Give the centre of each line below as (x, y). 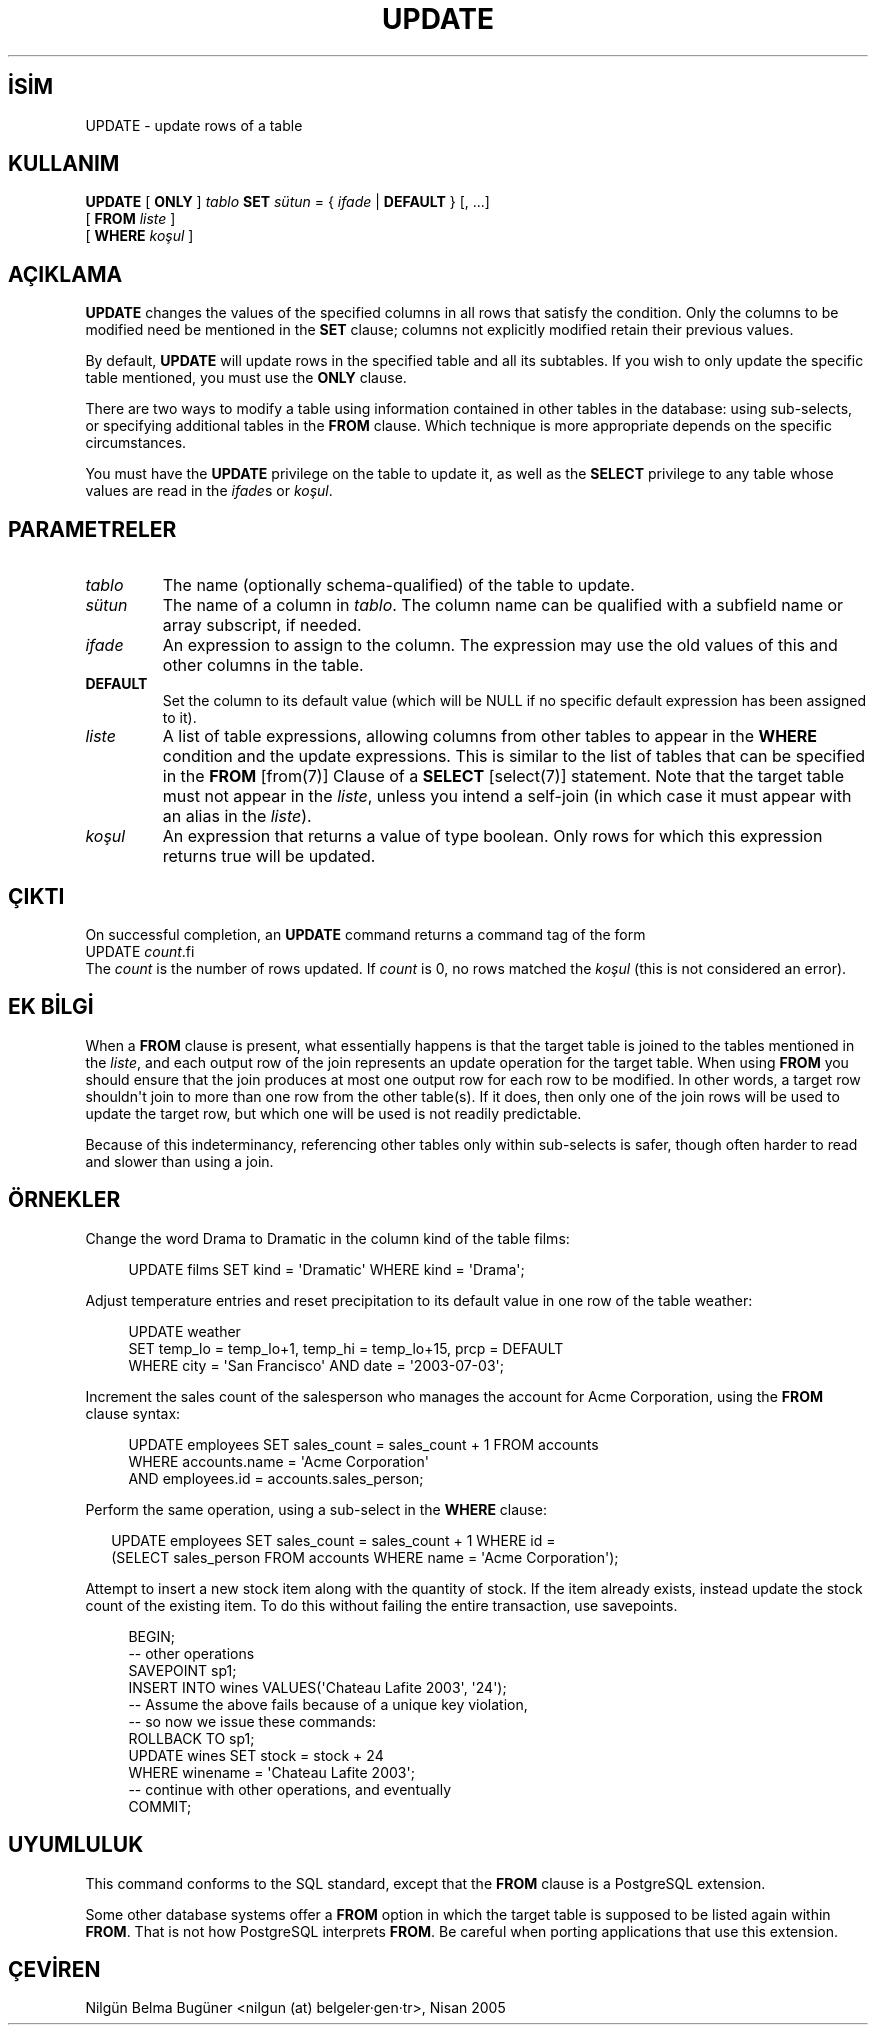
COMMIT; (160, 1806)
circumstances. (136, 443)
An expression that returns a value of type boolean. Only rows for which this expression (492, 836)
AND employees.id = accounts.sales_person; (276, 1478)
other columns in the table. (263, 665)
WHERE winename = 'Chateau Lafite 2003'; (271, 1772)
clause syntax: (133, 1413)
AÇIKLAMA (65, 274)
